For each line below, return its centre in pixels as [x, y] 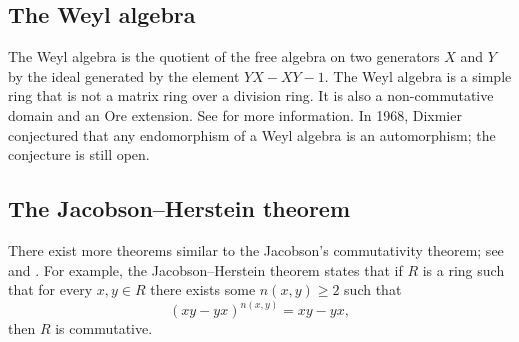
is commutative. [104, 328]
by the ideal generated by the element [124, 75]
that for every [50, 289]
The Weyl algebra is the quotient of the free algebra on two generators [224, 56]
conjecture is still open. [79, 154]
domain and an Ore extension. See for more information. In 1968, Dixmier [235, 114]
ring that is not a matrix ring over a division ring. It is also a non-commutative [251, 95]
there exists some [203, 289]
